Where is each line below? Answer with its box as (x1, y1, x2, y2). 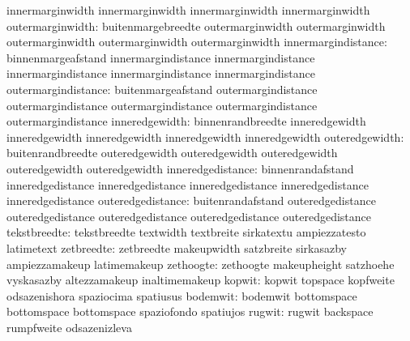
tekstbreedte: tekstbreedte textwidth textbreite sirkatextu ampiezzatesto (6, 224, 366, 241)
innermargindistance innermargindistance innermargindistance (6, 65, 315, 82)
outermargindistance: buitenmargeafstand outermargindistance (6, 80, 318, 97)
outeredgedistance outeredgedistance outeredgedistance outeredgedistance (6, 207, 372, 224)
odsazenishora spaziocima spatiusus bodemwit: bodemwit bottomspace (6, 287, 357, 304)
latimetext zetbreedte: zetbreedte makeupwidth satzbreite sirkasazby (6, 239, 347, 256)
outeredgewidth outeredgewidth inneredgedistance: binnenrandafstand (6, 160, 354, 177)
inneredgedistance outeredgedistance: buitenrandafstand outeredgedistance (6, 192, 376, 209)
